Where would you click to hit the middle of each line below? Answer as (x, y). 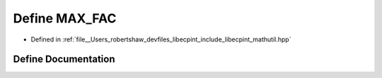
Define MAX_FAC (65, 18)
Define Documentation (64, 59)
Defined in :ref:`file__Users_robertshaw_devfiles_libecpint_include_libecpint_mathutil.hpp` (161, 39)
